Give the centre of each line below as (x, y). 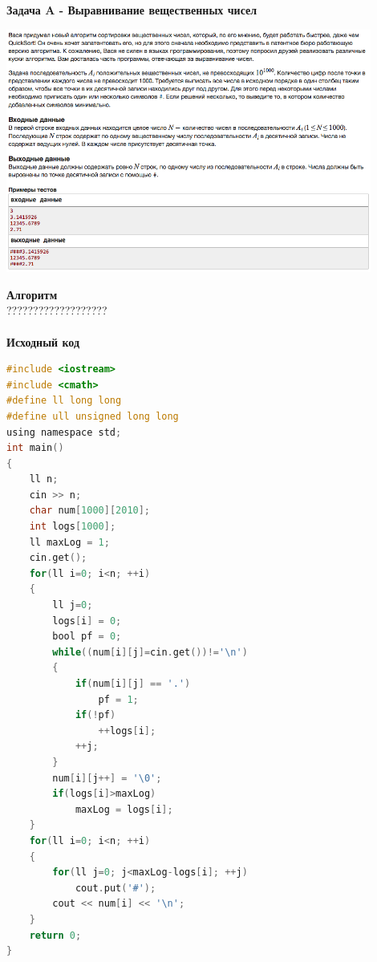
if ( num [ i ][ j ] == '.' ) (133, 684)
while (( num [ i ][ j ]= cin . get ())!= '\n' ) (150, 652)
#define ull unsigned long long (93, 416)
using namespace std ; (64, 432)
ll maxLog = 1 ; (69, 542)
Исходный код (43, 341)
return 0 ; (55, 935)
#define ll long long (64, 401)
